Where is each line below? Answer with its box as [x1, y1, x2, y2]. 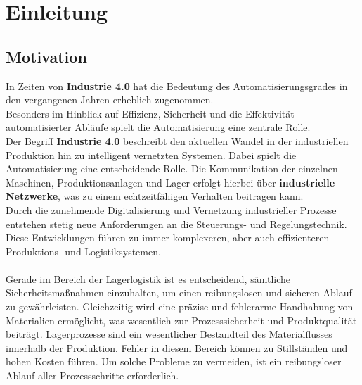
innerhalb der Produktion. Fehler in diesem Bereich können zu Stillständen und [6, 340, 348, 355]
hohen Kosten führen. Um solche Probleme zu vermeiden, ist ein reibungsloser [6, 354, 342, 369]
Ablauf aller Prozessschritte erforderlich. [6, 368, 179, 383]
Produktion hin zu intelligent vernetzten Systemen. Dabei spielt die [6, 147, 297, 162]
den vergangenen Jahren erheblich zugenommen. [6, 92, 214, 107]
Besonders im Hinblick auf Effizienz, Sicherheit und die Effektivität [6, 106, 295, 120]
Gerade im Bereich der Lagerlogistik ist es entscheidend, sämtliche [6, 271, 291, 286]
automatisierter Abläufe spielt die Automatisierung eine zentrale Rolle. [6, 120, 311, 134]
